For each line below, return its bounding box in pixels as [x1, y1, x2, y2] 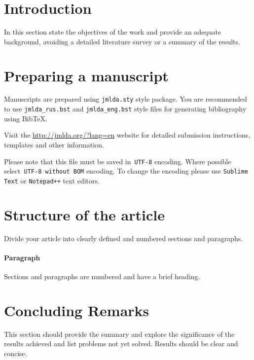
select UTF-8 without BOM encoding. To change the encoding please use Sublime [4, 166, 248, 176]
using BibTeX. [4, 113, 47, 123]
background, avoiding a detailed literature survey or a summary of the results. [4, 36, 240, 46]
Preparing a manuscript [4, 65, 169, 85]
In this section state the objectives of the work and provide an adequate [4, 27, 221, 37]
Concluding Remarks [4, 300, 149, 320]
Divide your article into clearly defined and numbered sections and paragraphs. [4, 233, 243, 243]
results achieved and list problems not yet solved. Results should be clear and [4, 338, 238, 349]
